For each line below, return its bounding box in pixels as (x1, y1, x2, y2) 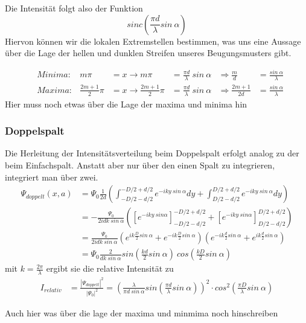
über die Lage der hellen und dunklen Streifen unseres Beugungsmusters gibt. (5, 46, 292, 59)
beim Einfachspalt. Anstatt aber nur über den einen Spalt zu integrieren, (5, 158, 275, 171)
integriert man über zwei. (5, 170, 98, 183)
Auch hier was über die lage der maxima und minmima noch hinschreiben (5, 306, 278, 319)
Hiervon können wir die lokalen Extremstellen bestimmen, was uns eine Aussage (5, 34, 301, 47)
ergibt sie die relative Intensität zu (46, 262, 174, 275)
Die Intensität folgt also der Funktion (5, 2, 143, 14)
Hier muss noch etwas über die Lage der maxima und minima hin (5, 97, 247, 110)
